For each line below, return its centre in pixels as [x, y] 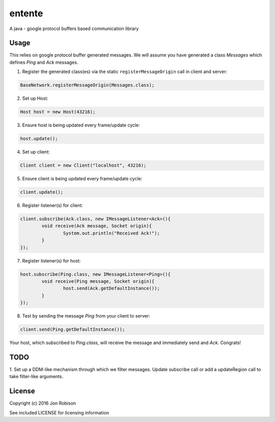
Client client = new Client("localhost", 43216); [83, 165]
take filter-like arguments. [36, 377]
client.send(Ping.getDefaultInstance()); [73, 329]
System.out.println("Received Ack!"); [111, 233]
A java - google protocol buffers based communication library [74, 29]
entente [26, 13]
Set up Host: [35, 98]
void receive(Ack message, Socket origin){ [97, 226]
